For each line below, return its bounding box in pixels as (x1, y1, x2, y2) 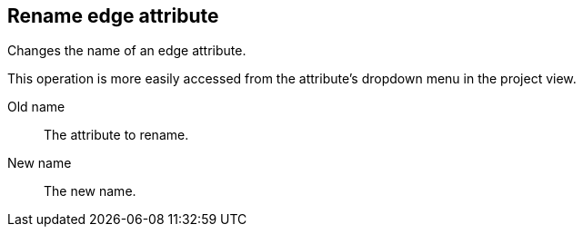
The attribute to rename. (44, 127, 189, 143)
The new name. (44, 183, 136, 200)
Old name (7, 99, 65, 115)
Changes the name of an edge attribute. (7, 43, 246, 59)
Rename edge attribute (7, 5, 219, 27)
